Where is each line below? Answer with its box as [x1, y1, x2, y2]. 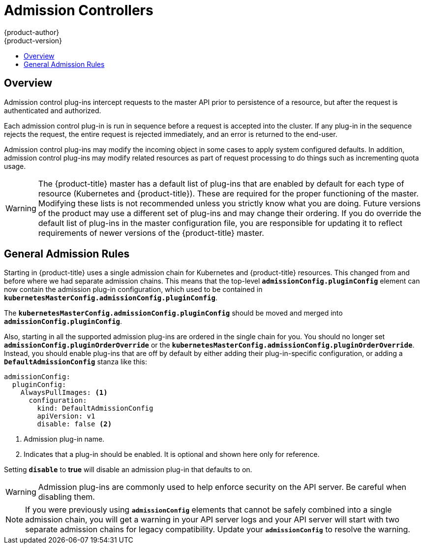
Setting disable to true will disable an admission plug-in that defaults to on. [4, 465, 252, 474]
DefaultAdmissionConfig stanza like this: [4, 357, 147, 366]
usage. [4, 161, 26, 170]
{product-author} [4, 28, 60, 36]
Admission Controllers [4, 2, 153, 19]
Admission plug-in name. [24, 435, 105, 444]
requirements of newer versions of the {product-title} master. [38, 227, 264, 238]
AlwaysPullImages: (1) [20, 388, 108, 397]
